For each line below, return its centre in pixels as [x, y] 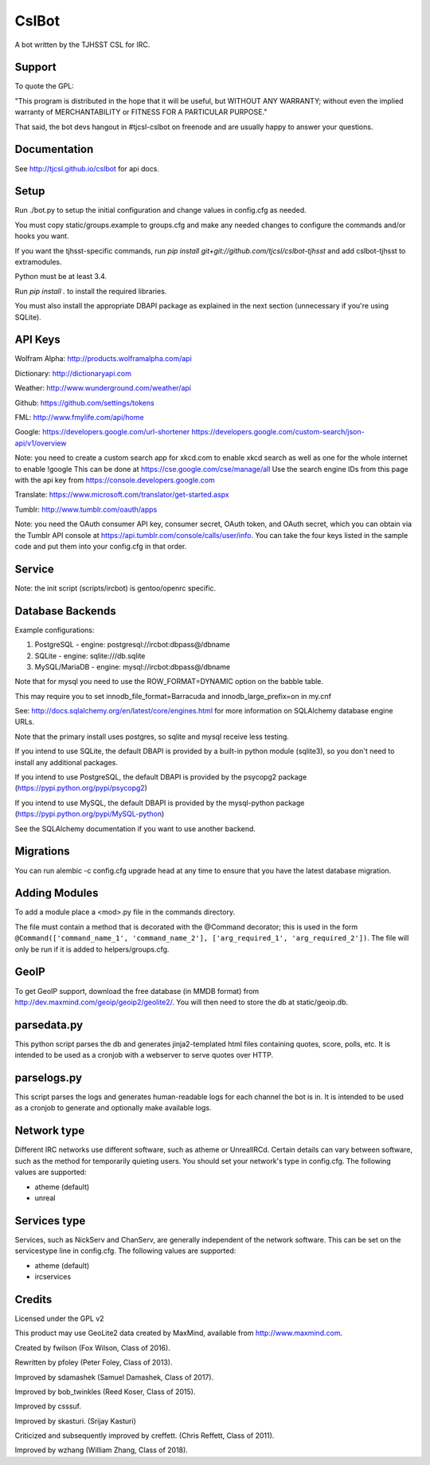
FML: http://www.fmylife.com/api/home [79, 418]
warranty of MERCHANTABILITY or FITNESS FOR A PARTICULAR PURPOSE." [141, 112]
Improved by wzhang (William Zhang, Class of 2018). [102, 1450]
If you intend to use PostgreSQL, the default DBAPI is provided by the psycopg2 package [161, 777]
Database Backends [65, 611]
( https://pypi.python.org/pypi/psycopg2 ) [81, 788]
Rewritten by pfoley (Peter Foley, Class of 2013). [94, 1362]
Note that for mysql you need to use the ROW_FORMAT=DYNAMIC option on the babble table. [169, 681]
